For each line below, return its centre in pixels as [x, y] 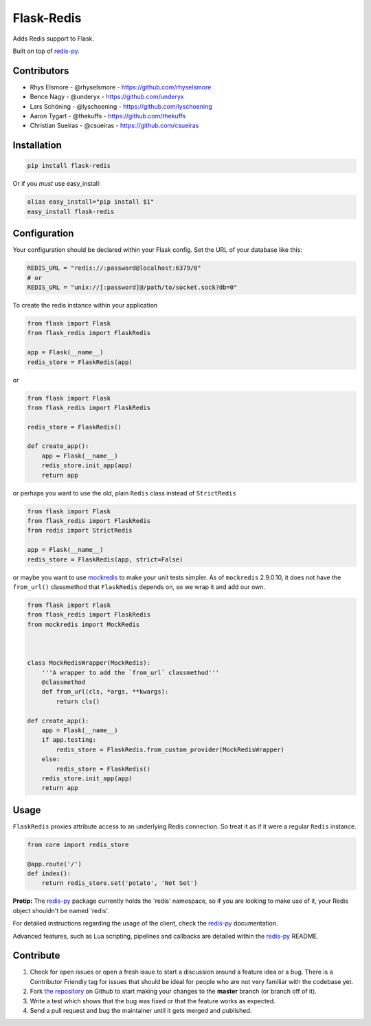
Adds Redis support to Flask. [53, 39]
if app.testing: [69, 740]
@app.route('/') [55, 864]
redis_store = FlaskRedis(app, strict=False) [105, 559]
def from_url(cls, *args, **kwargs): [105, 692]
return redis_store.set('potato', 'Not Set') [120, 883]
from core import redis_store [78, 844]
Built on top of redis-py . [46, 51]
